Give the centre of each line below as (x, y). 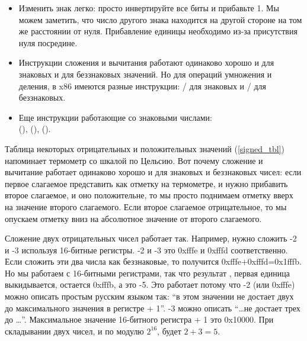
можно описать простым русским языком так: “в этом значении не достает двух (149, 296)
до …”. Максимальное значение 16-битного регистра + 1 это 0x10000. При (139, 319)
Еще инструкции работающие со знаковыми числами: (115, 117)
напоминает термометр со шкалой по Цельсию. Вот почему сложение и (134, 160)
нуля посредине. (48, 42)
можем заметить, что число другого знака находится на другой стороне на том (160, 19)
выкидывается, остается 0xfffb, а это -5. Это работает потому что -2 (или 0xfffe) (150, 284)
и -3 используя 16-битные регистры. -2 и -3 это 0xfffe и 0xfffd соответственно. (146, 250)
